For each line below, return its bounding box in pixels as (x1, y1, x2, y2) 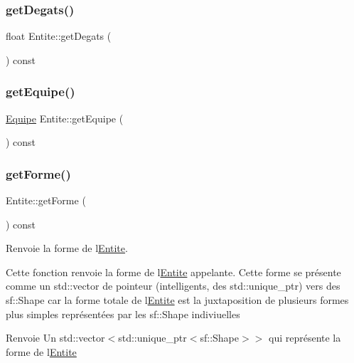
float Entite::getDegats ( (6, 28, 112, 43)
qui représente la (268, 330, 341, 345)
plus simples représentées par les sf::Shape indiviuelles (6, 306, 240, 321)
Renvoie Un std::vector (6, 330, 105, 345)
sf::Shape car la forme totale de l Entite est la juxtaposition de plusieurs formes (6, 293, 349, 307)
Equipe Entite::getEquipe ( (6, 110, 124, 125)
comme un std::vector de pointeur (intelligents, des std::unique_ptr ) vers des (6, 278, 340, 293)
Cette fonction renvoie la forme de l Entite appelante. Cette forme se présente (6, 264, 341, 279)
